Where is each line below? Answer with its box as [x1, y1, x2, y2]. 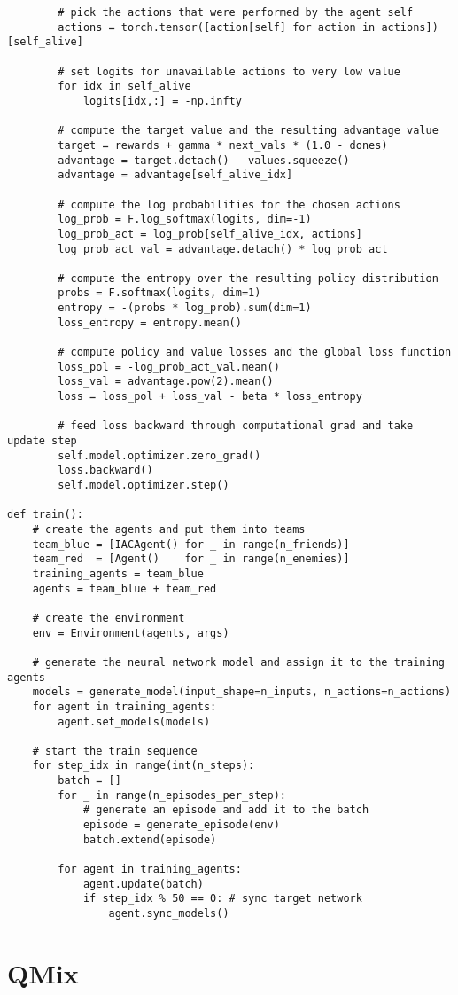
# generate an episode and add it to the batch [82, 803, 369, 817]
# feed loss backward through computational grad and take [58, 419, 414, 433]
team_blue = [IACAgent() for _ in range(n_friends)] [32, 537, 350, 551]
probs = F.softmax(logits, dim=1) [58, 286, 261, 300]
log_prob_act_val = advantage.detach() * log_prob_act [58, 242, 388, 255]
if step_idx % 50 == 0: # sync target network [82, 892, 362, 905]
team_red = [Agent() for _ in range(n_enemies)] [32, 552, 350, 566]
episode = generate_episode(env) [82, 819, 280, 832]
